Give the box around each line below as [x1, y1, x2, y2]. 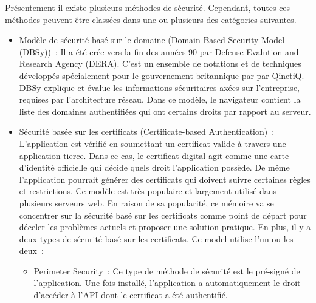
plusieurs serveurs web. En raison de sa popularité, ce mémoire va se [19, 196, 274, 209]
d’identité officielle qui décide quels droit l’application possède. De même [19, 161, 290, 174]
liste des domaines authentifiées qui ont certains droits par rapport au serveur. [19, 104, 311, 117]
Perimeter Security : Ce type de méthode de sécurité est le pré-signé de [33, 264, 300, 277]
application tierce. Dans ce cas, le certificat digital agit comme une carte [19, 149, 289, 162]
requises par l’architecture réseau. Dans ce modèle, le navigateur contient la [19, 93, 301, 106]
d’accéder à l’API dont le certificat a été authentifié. [33, 288, 228, 301]
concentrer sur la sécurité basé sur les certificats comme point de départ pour [19, 208, 307, 221]
